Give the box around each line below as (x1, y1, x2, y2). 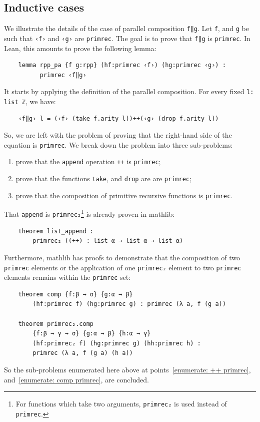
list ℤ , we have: (4, 96, 56, 106)
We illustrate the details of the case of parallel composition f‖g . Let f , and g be (4, 23, 249, 34)
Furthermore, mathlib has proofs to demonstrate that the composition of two (4, 252, 240, 262)
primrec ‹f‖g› (39, 71, 86, 79)
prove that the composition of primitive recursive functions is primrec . (15, 190, 233, 200)
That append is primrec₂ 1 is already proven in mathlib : (4, 207, 175, 219)
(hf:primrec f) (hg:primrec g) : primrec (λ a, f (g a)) (32, 300, 226, 308)
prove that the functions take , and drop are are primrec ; (15, 173, 191, 184)
